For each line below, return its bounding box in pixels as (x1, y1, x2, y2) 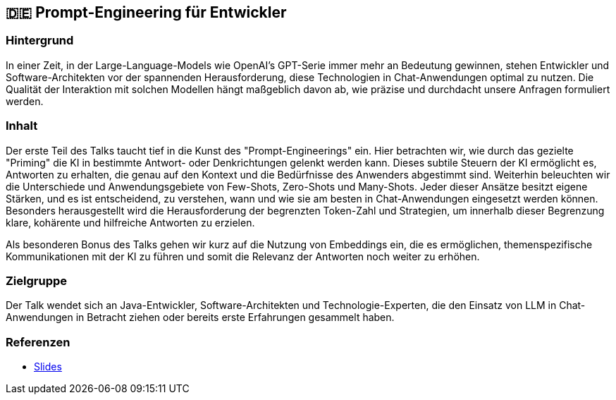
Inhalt (6, 119, 38, 133)
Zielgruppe (6, 273, 68, 288)
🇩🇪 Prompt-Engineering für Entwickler (6, 4, 287, 21)
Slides (34, 360, 62, 373)
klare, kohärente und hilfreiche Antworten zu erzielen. (6, 216, 255, 229)
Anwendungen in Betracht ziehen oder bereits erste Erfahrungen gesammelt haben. (6, 311, 395, 324)
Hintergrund (6, 33, 74, 48)
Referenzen (6, 334, 70, 349)
